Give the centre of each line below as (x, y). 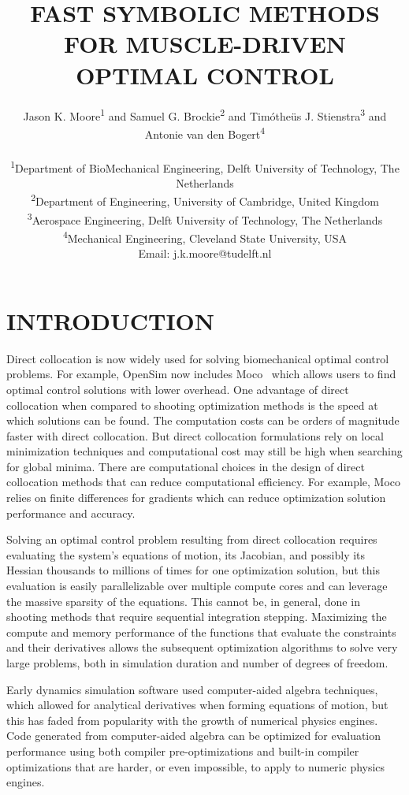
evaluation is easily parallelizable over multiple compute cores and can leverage (197, 586)
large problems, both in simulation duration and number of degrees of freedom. (197, 663)
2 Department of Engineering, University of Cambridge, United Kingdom (205, 200)
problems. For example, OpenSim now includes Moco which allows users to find (201, 374)
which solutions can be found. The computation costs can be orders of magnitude (203, 420)
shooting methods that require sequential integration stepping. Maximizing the (197, 617)
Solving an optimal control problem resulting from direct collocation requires (192, 539)
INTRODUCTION (111, 320)
